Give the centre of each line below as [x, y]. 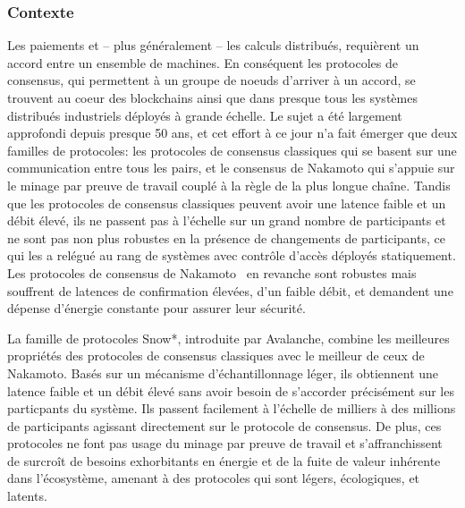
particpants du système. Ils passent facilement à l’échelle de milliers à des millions [232, 408]
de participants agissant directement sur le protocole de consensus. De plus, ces [224, 425]
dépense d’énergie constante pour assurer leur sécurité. [156, 308]
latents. [27, 496]
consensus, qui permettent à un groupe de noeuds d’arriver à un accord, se [211, 80]
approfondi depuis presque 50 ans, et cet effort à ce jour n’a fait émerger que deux [232, 133]
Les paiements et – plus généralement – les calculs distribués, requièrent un [213, 45]
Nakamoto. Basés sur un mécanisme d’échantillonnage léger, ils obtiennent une [223, 373]
